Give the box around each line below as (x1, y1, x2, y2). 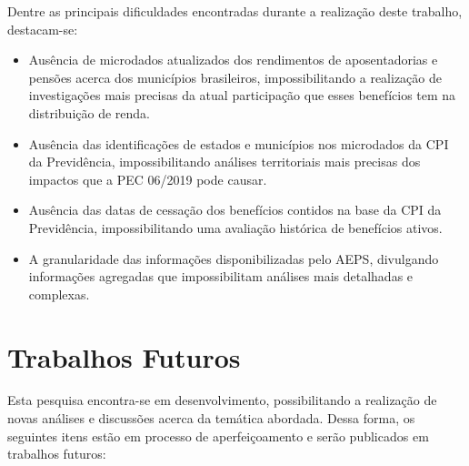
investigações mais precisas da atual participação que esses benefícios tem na (28, 86, 456, 105)
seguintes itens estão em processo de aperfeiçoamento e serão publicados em (7, 426, 429, 445)
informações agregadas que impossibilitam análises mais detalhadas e (28, 267, 414, 286)
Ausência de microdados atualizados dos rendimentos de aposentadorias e (28, 50, 438, 69)
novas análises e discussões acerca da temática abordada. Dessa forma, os (7, 409, 415, 428)
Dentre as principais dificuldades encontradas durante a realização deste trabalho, (7, 2, 463, 20)
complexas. (28, 284, 90, 303)
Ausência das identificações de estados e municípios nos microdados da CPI (28, 134, 449, 153)
